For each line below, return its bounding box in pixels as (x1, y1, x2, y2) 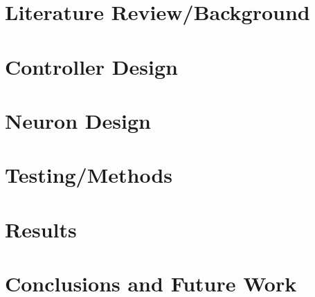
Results (5, 215, 77, 243)
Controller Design (5, 52, 178, 80)
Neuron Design (5, 106, 151, 134)
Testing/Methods (5, 161, 173, 189)
